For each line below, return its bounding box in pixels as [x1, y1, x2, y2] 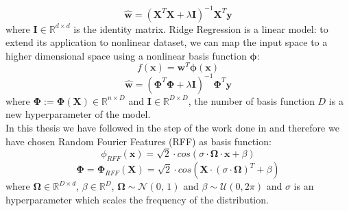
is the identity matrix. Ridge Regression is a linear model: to [73, 21, 328, 36]
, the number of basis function [188, 93, 315, 108]
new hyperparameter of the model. [5, 107, 151, 121]
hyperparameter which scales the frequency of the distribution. [5, 192, 269, 206]
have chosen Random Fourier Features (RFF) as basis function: [5, 134, 272, 148]
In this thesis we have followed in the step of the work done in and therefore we [5, 121, 339, 135]
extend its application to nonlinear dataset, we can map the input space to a [5, 35, 328, 49]
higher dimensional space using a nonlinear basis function [5, 48, 247, 62]
